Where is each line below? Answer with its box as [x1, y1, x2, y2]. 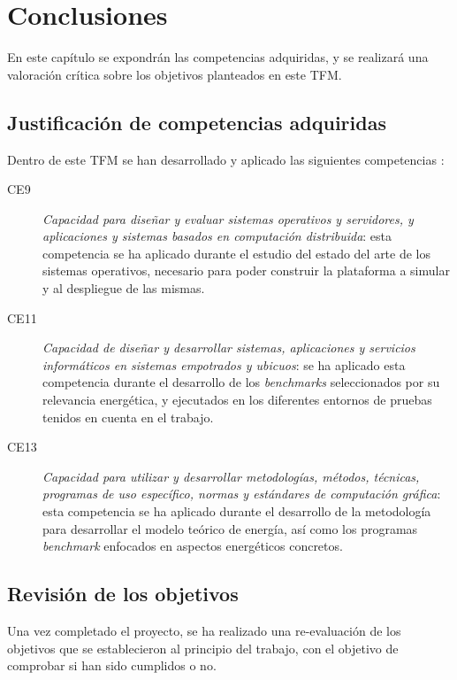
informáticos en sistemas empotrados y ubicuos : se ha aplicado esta [42, 355, 406, 374]
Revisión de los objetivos [7, 580, 239, 607]
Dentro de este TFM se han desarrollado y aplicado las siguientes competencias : [7, 150, 445, 168]
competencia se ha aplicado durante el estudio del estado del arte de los [42, 243, 431, 262]
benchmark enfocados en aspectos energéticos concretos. [42, 537, 343, 555]
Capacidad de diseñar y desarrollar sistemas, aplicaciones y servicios [42, 338, 415, 357]
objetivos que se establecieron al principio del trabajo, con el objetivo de [7, 638, 399, 657]
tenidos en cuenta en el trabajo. [42, 407, 214, 426]
